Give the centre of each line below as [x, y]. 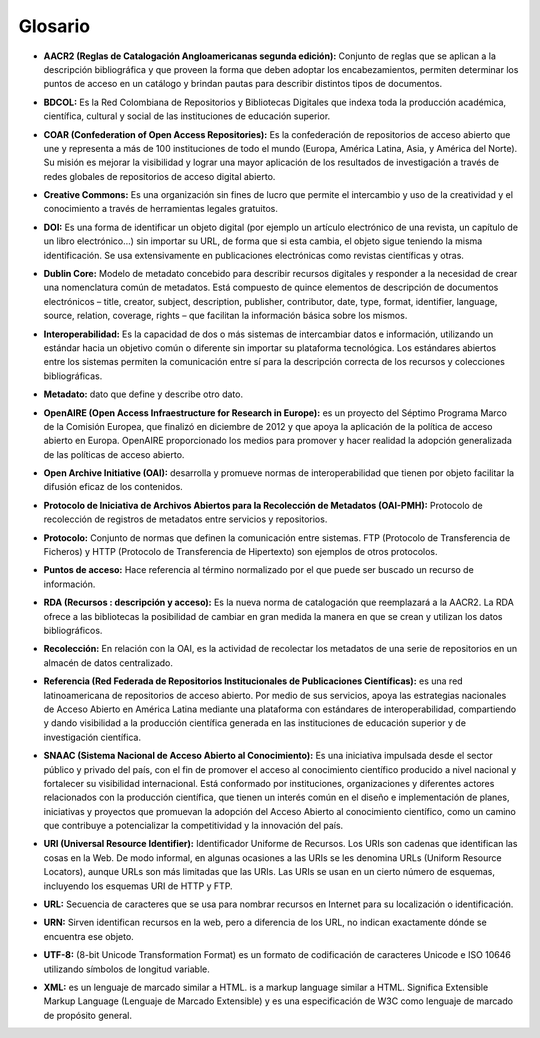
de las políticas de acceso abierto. [114, 454]
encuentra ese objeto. [88, 936]
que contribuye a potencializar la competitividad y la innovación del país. [193, 826]
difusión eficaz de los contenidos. [113, 487]
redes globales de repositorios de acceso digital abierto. [159, 176]
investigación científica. [92, 737]
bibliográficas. [73, 376]
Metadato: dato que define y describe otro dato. [143, 394]
